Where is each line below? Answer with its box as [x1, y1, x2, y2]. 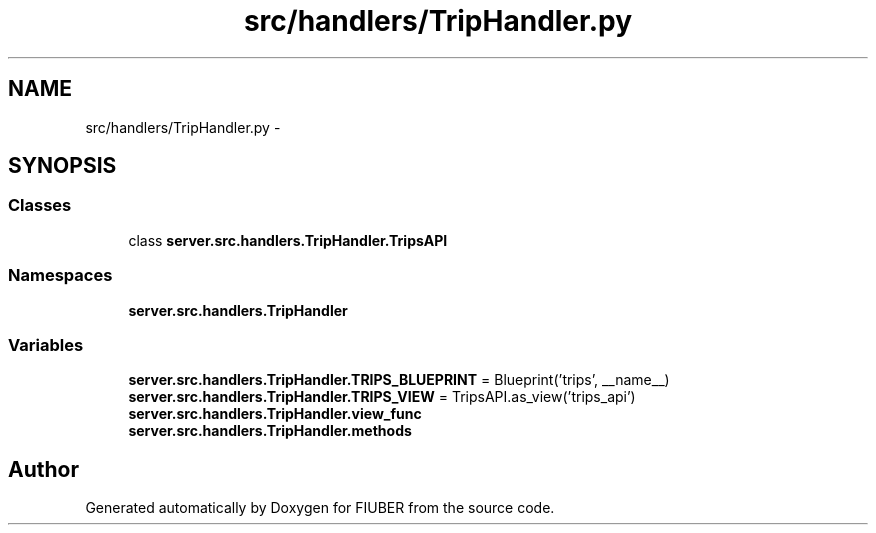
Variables [8, 334, 84, 355]
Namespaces [8, 265, 113, 286]
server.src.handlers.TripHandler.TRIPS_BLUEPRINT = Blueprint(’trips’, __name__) [128, 371, 670, 389]
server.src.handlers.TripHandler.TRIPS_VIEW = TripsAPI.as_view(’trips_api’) [128, 388, 636, 406]
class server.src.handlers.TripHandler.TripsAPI [128, 231, 448, 249]
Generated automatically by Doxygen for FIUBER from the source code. [85, 499, 555, 517]
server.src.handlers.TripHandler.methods [128, 422, 412, 440]
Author [8, 456, 79, 482]
